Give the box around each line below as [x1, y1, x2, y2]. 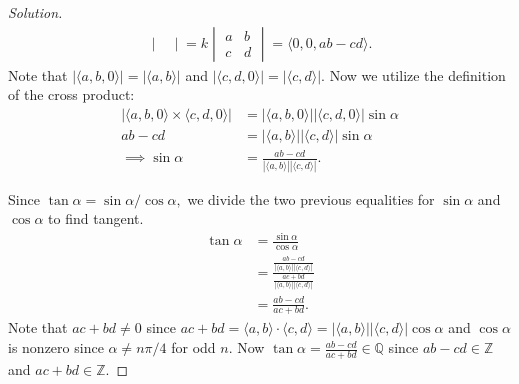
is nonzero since [8, 337, 104, 358]
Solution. [8, 2, 63, 22]
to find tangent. [48, 208, 144, 229]
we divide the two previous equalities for [187, 188, 435, 209]
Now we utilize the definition [329, 64, 506, 85]
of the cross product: [8, 84, 135, 105]
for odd [171, 337, 216, 358]
